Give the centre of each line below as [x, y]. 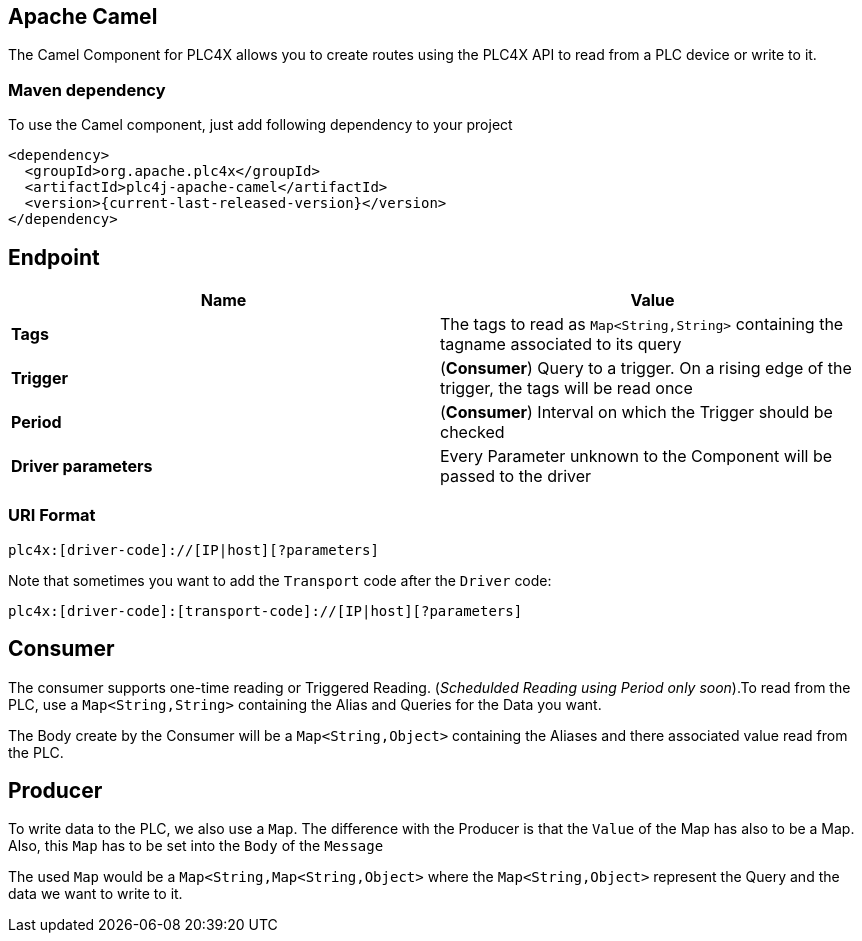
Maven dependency [87, 89]
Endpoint [54, 257]
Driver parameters [82, 466]
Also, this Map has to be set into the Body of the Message [196, 846]
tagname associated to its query [561, 344]
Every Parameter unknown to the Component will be [636, 456]
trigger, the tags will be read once [566, 388]
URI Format [52, 515]
